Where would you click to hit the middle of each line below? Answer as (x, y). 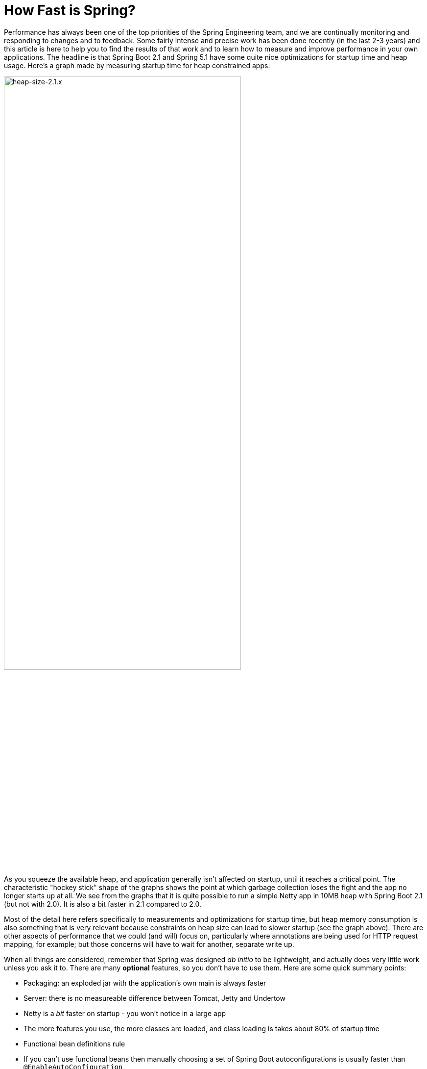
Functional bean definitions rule (74, 1044)
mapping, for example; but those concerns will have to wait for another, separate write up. (149, 944)
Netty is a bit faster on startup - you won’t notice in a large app (125, 1013)
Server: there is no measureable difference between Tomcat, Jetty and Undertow (154, 998)
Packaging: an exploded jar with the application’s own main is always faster (145, 983)
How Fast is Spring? (70, 10)
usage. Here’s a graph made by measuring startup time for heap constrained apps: (137, 65)
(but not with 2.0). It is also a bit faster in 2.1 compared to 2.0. (103, 904)
